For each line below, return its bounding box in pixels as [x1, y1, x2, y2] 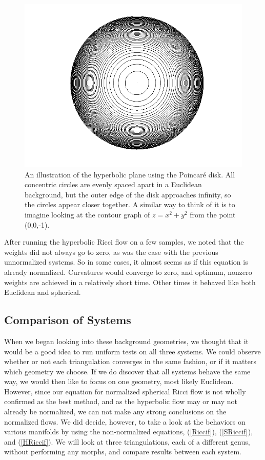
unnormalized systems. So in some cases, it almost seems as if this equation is [4, 256, 248, 267]
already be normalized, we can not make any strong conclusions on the [4, 406, 227, 417]
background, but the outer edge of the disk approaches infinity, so [25, 189, 231, 199]
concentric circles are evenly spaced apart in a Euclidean [25, 179, 202, 190]
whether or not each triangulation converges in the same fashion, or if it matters [4, 356, 257, 367]
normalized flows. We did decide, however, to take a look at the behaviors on [4, 416, 246, 427]
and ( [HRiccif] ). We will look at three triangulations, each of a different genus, [4, 436, 250, 447]
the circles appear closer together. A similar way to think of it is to [25, 199, 235, 210]
